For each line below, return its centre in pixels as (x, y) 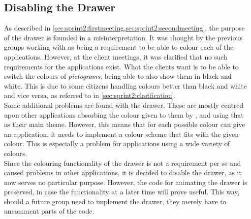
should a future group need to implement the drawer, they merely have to (115, 201)
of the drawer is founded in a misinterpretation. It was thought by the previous (123, 37)
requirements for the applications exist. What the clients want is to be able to (121, 66)
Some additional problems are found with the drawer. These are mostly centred (124, 105)
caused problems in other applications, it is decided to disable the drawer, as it (123, 172)
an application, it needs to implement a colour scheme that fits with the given (122, 134)
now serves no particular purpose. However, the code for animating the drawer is (126, 182)
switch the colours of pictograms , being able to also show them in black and (118, 76)
